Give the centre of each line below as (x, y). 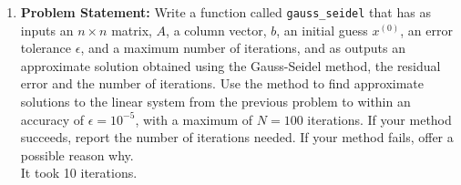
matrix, (132, 30)
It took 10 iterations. (79, 173)
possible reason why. (77, 154)
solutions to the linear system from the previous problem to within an (215, 102)
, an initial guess (322, 30)
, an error (426, 30)
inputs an (47, 30)
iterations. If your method (379, 119)
